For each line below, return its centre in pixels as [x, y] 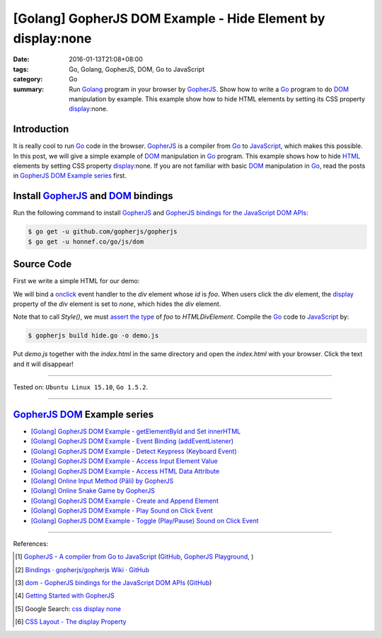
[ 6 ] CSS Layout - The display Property [71, 622]
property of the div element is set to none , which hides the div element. [117, 304]
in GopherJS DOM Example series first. [70, 176]
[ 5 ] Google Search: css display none [68, 608]
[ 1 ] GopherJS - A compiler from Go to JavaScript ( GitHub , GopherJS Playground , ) [134, 557]
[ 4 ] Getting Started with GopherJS [65, 596]
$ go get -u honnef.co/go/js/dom [86, 241]
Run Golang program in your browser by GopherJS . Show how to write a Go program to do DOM [209, 89]
